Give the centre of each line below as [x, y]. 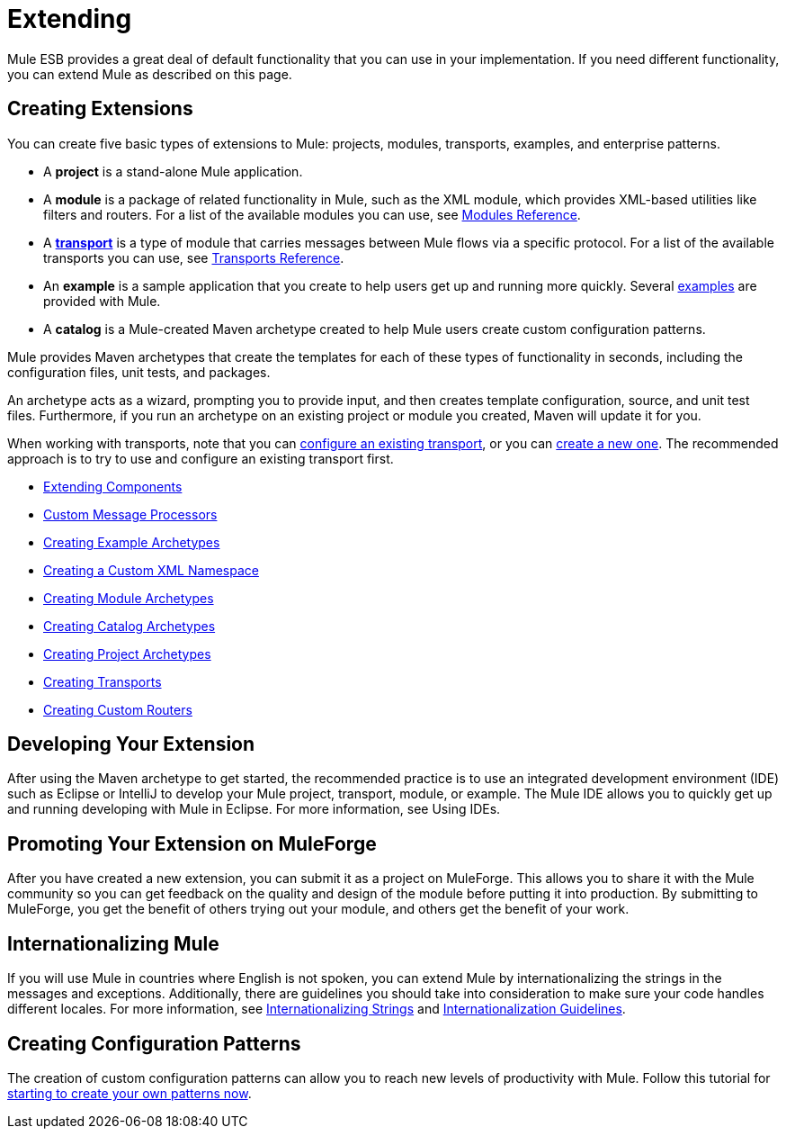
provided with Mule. [102, 301]
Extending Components [113, 486]
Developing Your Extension [131, 744]
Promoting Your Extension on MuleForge [192, 843]
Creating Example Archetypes [132, 542]
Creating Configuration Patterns [154, 1043]
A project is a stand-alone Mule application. [173, 171]
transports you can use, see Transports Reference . [194, 257]
